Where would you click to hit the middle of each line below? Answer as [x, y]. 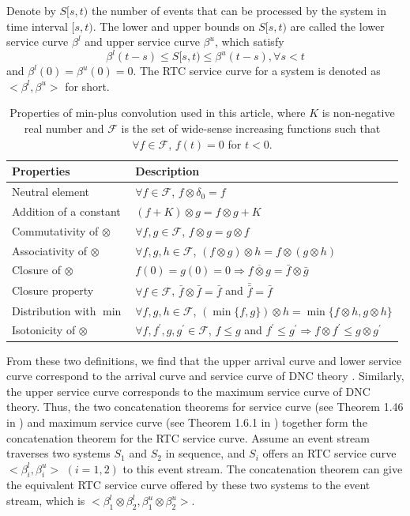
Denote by [31, 10]
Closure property [53, 290]
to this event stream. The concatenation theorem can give [263, 468]
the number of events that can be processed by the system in [239, 10]
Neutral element [51, 192]
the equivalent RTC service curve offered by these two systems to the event [188, 485]
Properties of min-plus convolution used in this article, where [158, 113]
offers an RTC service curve [329, 453]
